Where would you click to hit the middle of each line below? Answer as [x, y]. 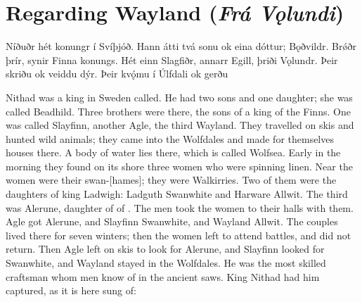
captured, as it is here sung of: [71, 290]
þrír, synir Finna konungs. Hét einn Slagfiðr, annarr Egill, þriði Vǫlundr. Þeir [172, 59]
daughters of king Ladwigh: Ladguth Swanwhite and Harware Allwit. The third [177, 194]
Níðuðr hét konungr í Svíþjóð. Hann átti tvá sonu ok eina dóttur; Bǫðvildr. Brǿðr [181, 46]
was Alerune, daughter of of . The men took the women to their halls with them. [180, 207]
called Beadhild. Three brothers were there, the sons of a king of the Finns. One [178, 111]
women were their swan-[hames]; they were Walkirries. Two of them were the [171, 180]
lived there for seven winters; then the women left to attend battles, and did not [179, 235]
